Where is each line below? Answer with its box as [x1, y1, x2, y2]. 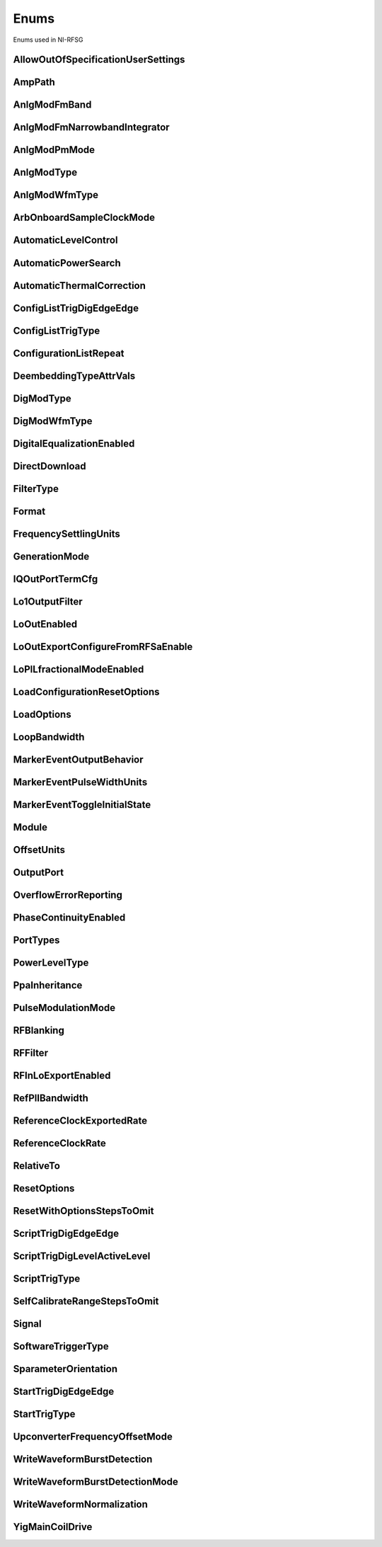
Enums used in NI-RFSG [13, 35, 83, 44]
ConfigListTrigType [13, 324, 100, 336]
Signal [13, 1318, 42, 1330]
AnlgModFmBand [13, 99, 92, 111]
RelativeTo [13, 1160, 60, 1172]
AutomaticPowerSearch [13, 257, 121, 269]
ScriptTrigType [13, 1273, 81, 1285]
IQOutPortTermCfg [13, 573, 98, 585]
